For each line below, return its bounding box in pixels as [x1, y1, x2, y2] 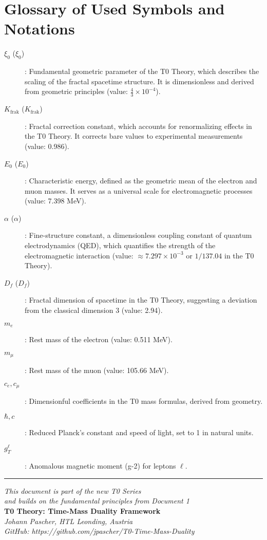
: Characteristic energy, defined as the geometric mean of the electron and [25, 175, 257, 186]
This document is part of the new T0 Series [4, 485, 141, 496]
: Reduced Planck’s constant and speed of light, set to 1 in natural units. [25, 426, 254, 437]
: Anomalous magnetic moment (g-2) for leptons [25, 460, 176, 471]
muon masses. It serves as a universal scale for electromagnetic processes [25, 185, 253, 196]
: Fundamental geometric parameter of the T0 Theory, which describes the [25, 66, 259, 77]
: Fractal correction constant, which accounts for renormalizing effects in [25, 120, 252, 131]
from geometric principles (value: [25, 86, 128, 97]
